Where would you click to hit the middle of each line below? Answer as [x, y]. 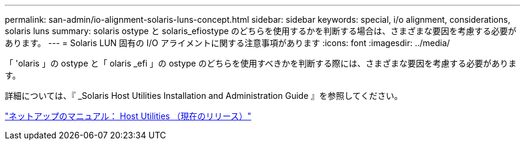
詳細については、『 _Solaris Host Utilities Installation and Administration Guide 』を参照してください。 [204, 96]
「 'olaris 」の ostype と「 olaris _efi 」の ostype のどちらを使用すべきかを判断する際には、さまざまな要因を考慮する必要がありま [261, 63]
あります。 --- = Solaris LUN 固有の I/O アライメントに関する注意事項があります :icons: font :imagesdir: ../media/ [227, 43]
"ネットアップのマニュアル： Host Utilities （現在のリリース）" [128, 116]
